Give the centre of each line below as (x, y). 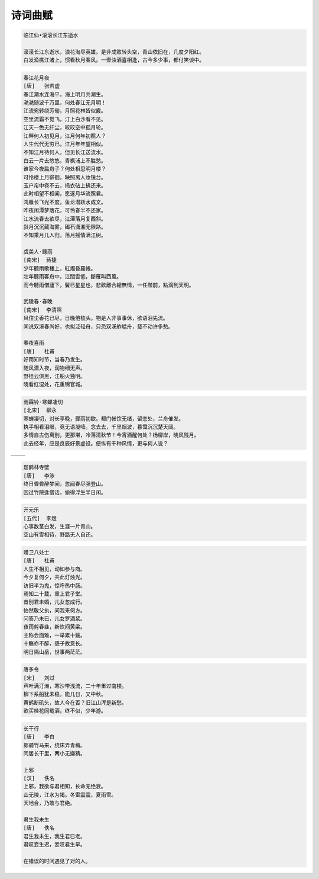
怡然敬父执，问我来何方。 (54, 610)
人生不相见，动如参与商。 (54, 569)
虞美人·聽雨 (38, 252)
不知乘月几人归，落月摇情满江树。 (65, 235)
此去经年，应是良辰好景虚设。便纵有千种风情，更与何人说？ (96, 443)
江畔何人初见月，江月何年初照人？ (65, 136)
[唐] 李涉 (39, 476)
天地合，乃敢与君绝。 (49, 803)
